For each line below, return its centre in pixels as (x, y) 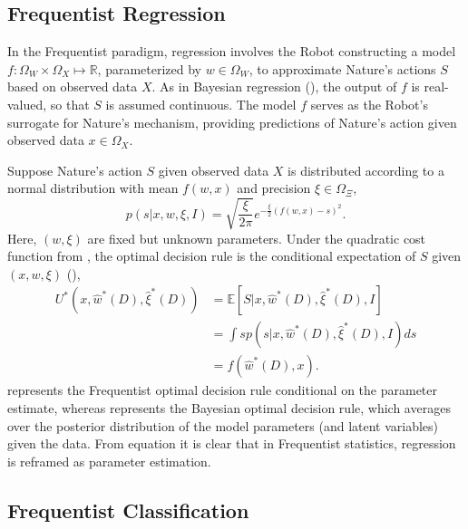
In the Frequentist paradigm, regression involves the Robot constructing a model (232, 51)
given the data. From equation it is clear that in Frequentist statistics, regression (232, 443)
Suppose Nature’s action (75, 170)
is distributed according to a (366, 170)
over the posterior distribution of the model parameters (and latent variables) (223, 425)
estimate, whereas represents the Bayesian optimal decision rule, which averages (229, 407)
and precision (274, 188)
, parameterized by (150, 68)
